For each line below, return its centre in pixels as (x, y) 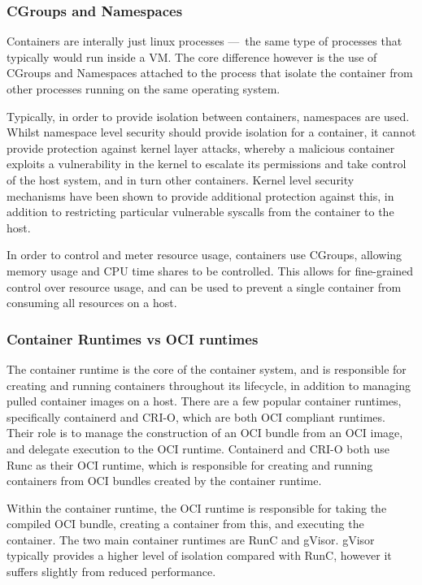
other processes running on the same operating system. (144, 89)
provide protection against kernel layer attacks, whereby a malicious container (201, 147)
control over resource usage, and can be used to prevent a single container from (204, 286)
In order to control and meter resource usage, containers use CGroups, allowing (204, 255)
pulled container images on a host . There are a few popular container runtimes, (204, 401)
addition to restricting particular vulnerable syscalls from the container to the (200, 212)
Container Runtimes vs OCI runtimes (133, 338)
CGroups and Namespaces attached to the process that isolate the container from (210, 73)
